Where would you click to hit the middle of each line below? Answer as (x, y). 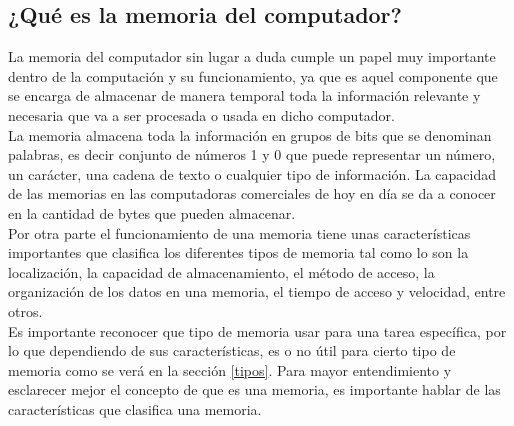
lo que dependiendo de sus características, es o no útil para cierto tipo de (232, 350)
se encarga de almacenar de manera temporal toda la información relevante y (244, 95)
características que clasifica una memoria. (135, 408)
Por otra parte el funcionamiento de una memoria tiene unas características (239, 232)
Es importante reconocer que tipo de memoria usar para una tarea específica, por (257, 330)
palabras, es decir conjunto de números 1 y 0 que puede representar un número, (252, 154)
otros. (25, 310)
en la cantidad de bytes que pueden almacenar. (152, 212)
